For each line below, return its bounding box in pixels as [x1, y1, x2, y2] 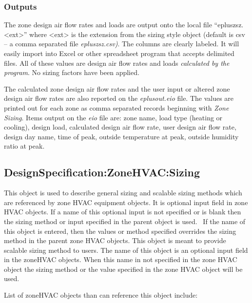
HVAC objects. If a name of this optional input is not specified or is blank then [4, 207, 241, 217]
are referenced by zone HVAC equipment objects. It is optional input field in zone [4, 197, 248, 207]
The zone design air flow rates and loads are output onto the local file [4, 19, 212, 30]
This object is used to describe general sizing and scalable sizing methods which [4, 188, 242, 198]
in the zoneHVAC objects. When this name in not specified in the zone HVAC [4, 254, 237, 265]
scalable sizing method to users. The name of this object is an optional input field [4, 245, 248, 255]
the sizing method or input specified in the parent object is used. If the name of [4, 216, 246, 226]
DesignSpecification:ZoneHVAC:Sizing [4, 165, 200, 180]
